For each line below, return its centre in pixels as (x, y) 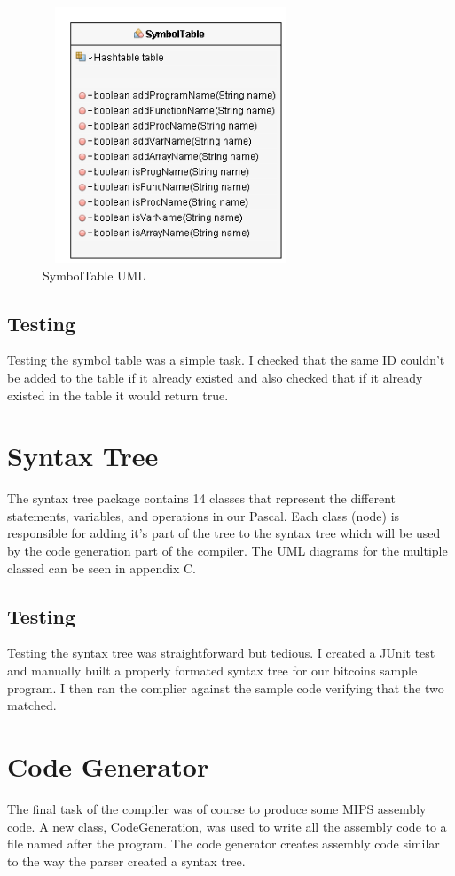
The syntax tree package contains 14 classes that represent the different (202, 498)
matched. (32, 705)
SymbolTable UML (94, 275)
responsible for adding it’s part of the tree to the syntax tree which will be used (224, 533)
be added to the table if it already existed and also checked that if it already (215, 377)
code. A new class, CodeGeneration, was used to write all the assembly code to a (227, 826)
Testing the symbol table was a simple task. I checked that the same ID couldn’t (226, 360)
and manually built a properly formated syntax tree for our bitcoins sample (212, 671)
